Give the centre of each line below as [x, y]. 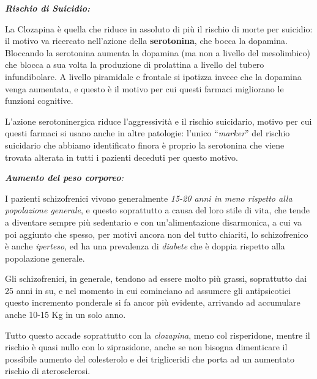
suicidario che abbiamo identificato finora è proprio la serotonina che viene [145, 145]
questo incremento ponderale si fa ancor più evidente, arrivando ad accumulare [153, 302]
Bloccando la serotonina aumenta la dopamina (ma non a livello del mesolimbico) [158, 52]
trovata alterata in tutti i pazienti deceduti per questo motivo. [121, 157]
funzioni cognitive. [39, 101]
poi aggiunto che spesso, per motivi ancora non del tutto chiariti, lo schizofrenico [157, 234]
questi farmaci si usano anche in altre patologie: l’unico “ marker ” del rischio [147, 133]
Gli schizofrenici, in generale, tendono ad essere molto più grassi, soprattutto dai [156, 278]
